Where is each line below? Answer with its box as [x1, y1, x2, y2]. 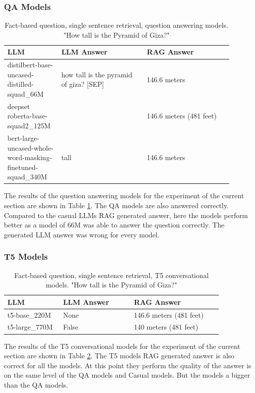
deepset [7, 101, 30, 111]
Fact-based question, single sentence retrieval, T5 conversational [14, 270, 209, 280]
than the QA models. [4, 379, 68, 390]
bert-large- [7, 132, 40, 143]
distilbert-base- [7, 59, 53, 70]
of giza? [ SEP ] [61, 79, 104, 89]
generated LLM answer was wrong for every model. [4, 229, 160, 239]
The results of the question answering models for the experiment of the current [4, 190, 244, 201]
